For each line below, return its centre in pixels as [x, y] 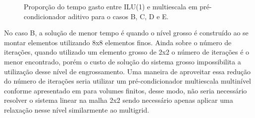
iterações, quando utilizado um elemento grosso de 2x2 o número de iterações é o [127, 52]
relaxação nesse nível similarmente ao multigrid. [77, 109]
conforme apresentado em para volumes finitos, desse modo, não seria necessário [126, 90]
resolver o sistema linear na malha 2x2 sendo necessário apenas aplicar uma [119, 100]
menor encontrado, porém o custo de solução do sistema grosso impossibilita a [123, 61]
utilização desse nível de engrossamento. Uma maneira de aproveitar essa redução [127, 71]
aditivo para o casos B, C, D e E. [118, 16]
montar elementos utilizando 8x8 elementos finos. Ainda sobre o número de [118, 42]
